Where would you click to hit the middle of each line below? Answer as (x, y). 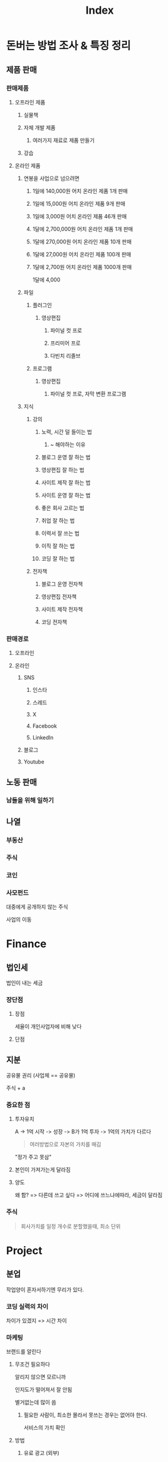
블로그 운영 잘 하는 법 (66, 457)
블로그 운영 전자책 (62, 584)
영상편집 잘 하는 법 (63, 469)
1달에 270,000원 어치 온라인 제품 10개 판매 (82, 242)
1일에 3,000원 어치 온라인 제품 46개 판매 (80, 216)
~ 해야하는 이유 (68, 444)
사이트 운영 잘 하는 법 (66, 495)
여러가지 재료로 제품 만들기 (64, 140)
